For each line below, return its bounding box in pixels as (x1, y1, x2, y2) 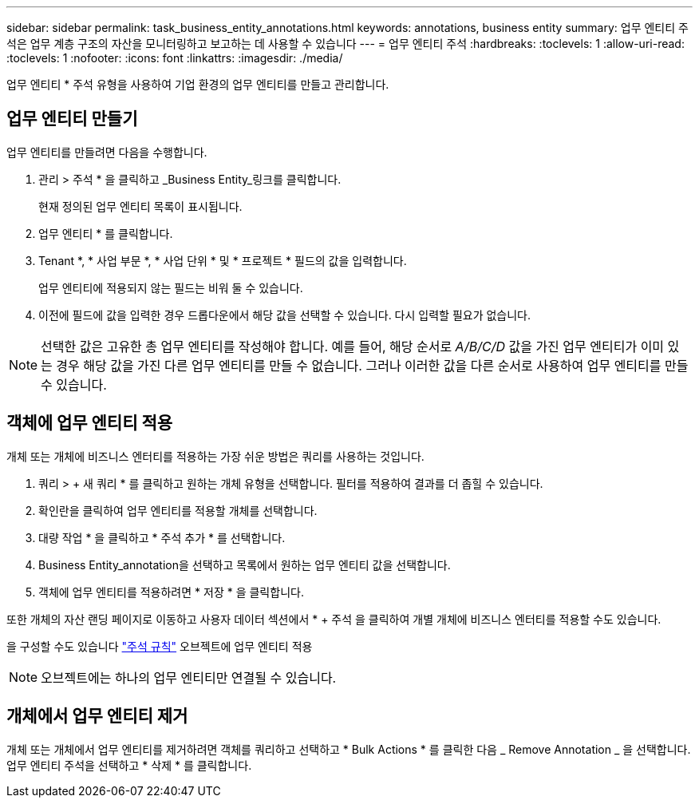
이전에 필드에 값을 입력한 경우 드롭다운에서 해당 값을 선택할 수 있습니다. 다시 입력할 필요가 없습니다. (38, 307, 531, 322)
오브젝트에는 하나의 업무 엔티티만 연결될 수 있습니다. (41, 669, 337, 686)
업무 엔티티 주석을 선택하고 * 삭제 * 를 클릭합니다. (6, 758, 252, 772)
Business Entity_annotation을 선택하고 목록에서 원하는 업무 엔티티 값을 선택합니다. (38, 557, 451, 572)
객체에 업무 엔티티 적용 (6, 413, 173, 434)
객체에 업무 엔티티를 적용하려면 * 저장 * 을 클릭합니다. (38, 584, 304, 599)
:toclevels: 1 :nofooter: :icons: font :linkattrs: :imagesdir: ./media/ (6, 51, 343, 65)
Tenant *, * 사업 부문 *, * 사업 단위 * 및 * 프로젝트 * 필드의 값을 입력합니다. (38, 253, 407, 267)
